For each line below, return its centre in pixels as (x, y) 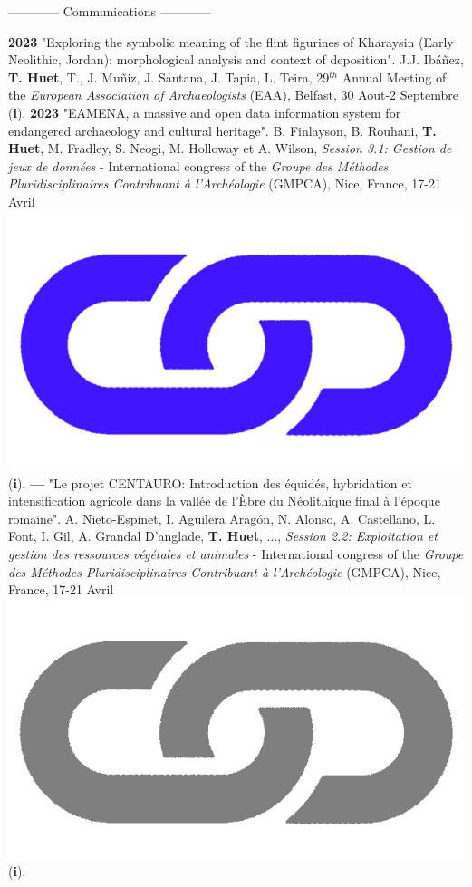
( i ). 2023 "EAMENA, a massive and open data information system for (205, 112)
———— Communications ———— (110, 11)
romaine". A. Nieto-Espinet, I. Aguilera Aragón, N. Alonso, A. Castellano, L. (222, 518)
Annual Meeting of (394, 77)
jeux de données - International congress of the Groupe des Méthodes (198, 165)
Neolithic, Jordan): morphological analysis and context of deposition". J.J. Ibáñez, (236, 59)
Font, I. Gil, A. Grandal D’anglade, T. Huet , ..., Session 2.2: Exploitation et (223, 536)
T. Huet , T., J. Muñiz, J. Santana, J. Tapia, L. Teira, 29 (169, 77)
